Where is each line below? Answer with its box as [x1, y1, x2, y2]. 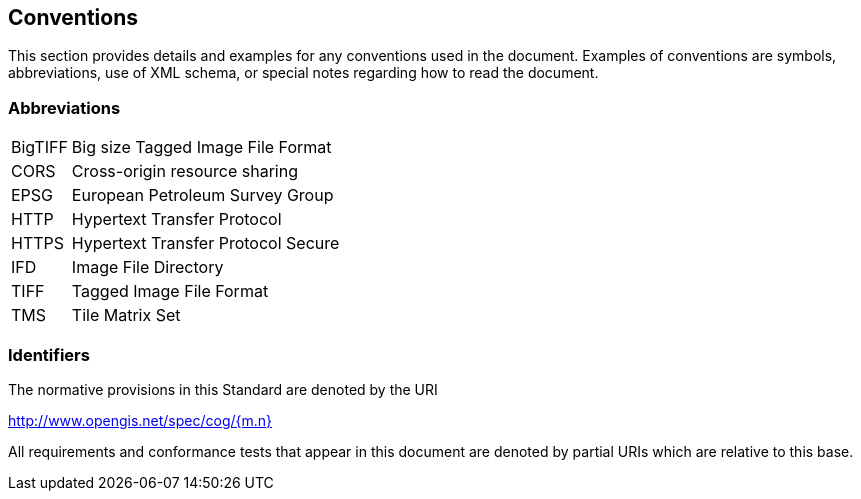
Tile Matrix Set [71, 305, 181, 326]
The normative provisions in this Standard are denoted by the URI [8, 380, 438, 398]
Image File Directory [71, 257, 224, 278]
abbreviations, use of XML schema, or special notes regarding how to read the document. [8, 64, 599, 82]
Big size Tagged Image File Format [71, 137, 332, 158]
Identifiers [8, 344, 90, 365]
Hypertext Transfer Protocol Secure [71, 233, 340, 254]
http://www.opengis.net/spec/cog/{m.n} [8, 411, 273, 429]
